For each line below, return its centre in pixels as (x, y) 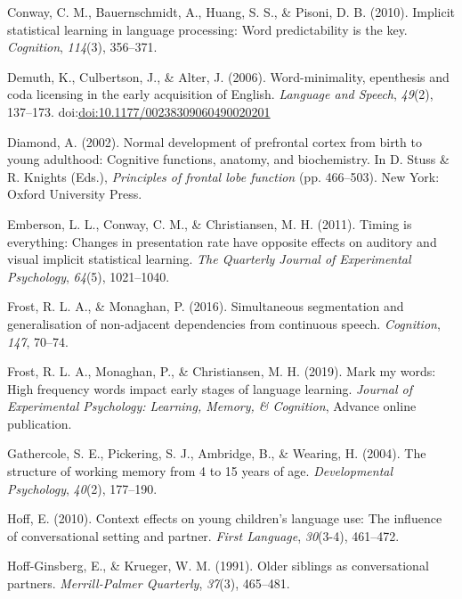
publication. (40, 423)
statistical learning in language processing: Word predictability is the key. (207, 29)
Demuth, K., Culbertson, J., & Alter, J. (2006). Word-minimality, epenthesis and (228, 76)
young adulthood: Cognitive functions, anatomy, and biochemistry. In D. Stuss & (228, 159)
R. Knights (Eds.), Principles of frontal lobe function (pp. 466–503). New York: (223, 176)
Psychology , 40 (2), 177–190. (82, 488)
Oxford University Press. (75, 194)
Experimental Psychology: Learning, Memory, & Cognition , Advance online (212, 406)
